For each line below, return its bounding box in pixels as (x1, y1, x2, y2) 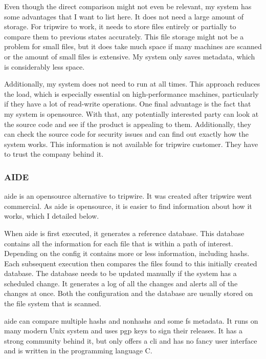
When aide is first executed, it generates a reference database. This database (4, 227, 245, 238)
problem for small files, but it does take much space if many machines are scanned (4, 41, 262, 52)
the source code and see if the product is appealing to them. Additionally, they (4, 118, 251, 129)
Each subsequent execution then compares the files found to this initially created (4, 258, 257, 268)
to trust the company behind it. (4, 149, 104, 159)
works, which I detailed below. (4, 210, 99, 221)
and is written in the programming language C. (4, 345, 152, 356)
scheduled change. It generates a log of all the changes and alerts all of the (4, 278, 238, 288)
